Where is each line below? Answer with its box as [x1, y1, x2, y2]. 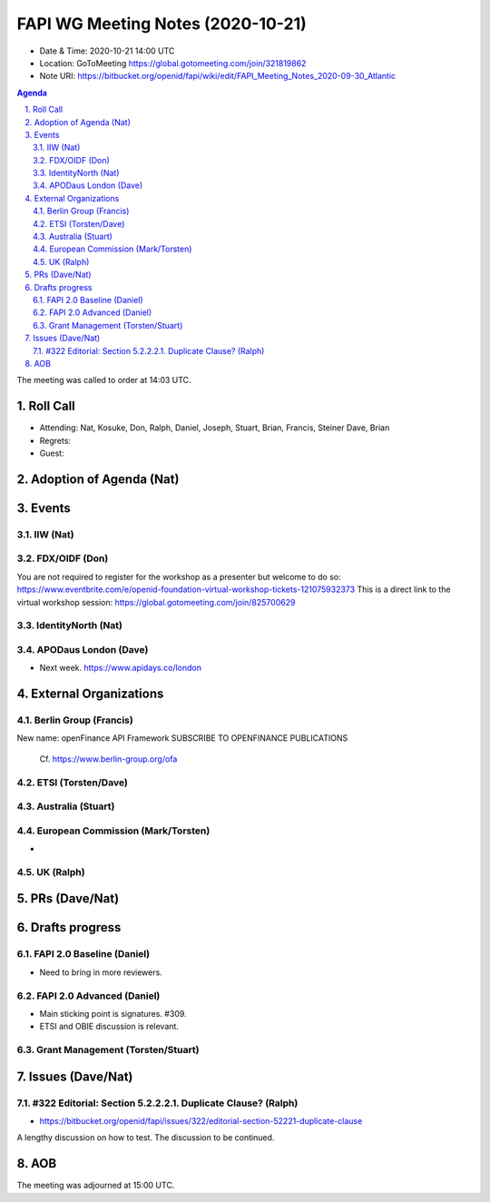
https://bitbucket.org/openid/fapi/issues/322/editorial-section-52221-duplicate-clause [39, 1116, 363, 1127]
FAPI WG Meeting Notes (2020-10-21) [16, 14, 308, 34]
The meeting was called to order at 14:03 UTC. [16, 375, 191, 386]
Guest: [39, 448, 64, 458]
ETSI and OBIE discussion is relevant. [39, 1021, 179, 1032]
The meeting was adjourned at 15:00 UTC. [16, 1180, 175, 1191]
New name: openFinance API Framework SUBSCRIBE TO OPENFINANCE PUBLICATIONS [16, 733, 348, 744]
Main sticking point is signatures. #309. [39, 1008, 187, 1019]
